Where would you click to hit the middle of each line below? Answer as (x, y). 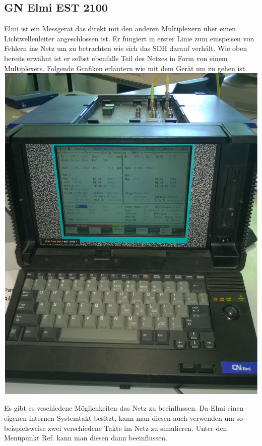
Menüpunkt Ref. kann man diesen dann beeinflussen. (86, 438)
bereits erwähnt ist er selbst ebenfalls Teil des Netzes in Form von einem (116, 58)
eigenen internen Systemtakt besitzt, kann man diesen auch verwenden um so (124, 418)
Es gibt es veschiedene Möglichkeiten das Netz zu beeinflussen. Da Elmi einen (124, 408)
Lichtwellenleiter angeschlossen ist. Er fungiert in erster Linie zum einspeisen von (129, 38)
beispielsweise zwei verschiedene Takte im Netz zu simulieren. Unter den (116, 428)
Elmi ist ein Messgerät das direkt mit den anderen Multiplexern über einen (120, 29)
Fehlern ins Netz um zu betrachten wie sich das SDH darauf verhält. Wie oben (126, 48)
